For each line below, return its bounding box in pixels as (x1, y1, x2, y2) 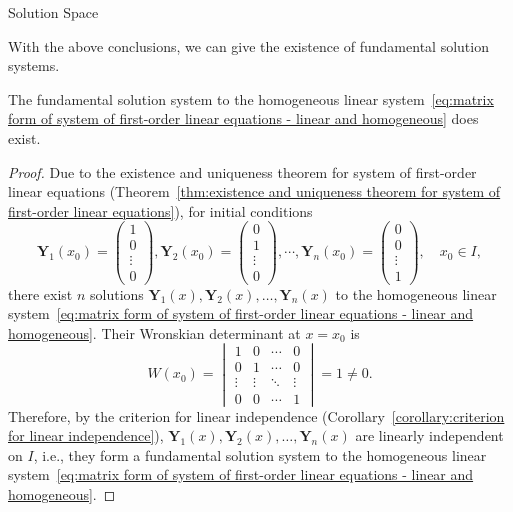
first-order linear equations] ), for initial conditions (8, 200, 313, 221)
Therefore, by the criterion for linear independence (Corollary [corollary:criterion (8, 405, 505, 426)
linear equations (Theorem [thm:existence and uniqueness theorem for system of (8, 181, 501, 202)
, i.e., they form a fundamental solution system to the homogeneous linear (33, 444, 487, 465)
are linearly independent (355, 425, 504, 446)
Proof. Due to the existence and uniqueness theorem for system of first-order (8, 161, 477, 182)
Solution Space (8, 2, 99, 22)
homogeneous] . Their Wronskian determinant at (8, 322, 301, 343)
